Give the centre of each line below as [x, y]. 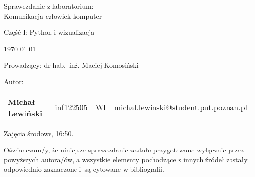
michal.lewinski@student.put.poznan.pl [180, 107]
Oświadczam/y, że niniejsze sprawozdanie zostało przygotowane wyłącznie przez [124, 150]
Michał [22, 101]
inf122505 [71, 107]
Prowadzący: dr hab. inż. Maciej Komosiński [71, 65]
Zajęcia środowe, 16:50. [39, 133]
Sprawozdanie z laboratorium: [49, 6]
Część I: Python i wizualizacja [49, 32]
